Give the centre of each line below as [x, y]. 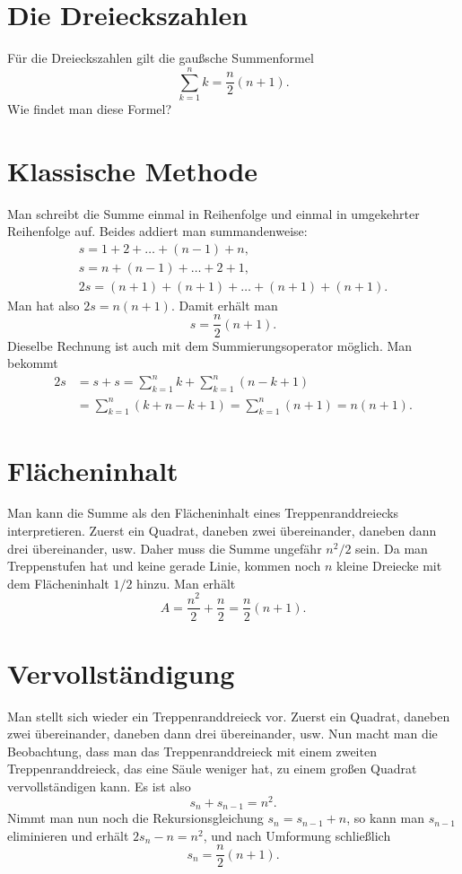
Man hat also [44, 305]
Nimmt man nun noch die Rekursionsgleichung [135, 818]
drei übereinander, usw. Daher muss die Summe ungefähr [165, 548]
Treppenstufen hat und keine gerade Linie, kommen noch [164, 566]
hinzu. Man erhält [186, 583]
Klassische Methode [133, 170]
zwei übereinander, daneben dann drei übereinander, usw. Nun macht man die [222, 734]
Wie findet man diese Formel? [90, 108]
